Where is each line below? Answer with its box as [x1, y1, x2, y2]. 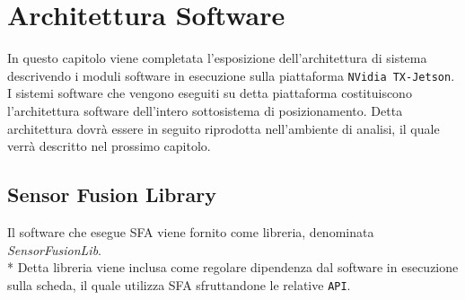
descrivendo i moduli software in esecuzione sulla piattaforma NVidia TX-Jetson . [7, 66, 455, 84]
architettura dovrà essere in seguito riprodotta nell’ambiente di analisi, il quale [7, 119, 440, 137]
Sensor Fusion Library [7, 181, 216, 208]
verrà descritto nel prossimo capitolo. [7, 137, 211, 155]
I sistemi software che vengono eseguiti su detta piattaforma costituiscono [7, 84, 412, 102]
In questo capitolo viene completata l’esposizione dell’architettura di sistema [7, 49, 427, 67]
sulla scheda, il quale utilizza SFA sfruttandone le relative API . [7, 275, 351, 294]
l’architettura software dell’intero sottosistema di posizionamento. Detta [7, 101, 403, 119]
